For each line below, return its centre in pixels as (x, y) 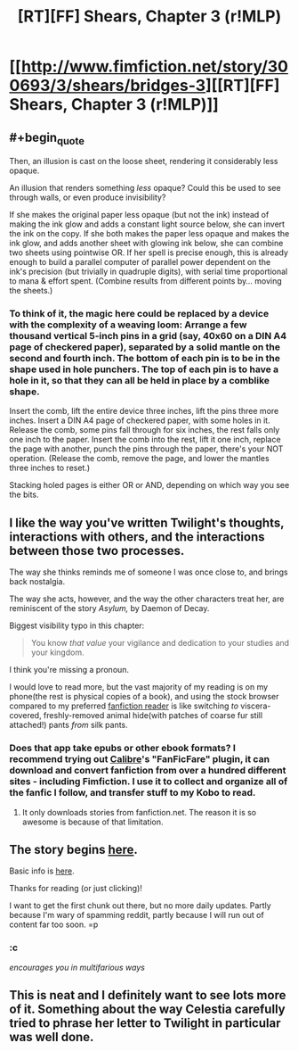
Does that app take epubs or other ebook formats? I (122, 749)
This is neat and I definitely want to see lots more (148, 995)
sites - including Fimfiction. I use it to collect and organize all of (149, 782)
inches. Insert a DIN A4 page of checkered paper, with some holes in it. (140, 420)
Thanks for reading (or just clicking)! (76, 889)
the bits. (24, 495)
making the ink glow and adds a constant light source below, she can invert (147, 224)
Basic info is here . (42, 871)
